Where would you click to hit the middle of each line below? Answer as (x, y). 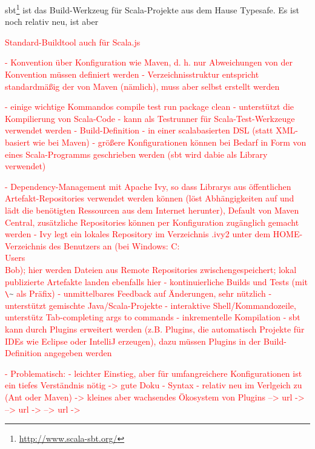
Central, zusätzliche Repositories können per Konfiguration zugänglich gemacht (152, 222)
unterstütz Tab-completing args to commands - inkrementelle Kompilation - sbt (153, 317)
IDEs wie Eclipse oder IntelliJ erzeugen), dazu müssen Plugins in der (133, 341)
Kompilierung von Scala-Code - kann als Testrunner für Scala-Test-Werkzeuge (150, 118)
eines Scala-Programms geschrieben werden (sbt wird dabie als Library (136, 154)
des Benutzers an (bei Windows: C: (114, 245)
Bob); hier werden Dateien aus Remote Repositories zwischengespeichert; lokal (151, 269)
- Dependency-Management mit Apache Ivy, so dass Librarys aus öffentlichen (148, 186)
